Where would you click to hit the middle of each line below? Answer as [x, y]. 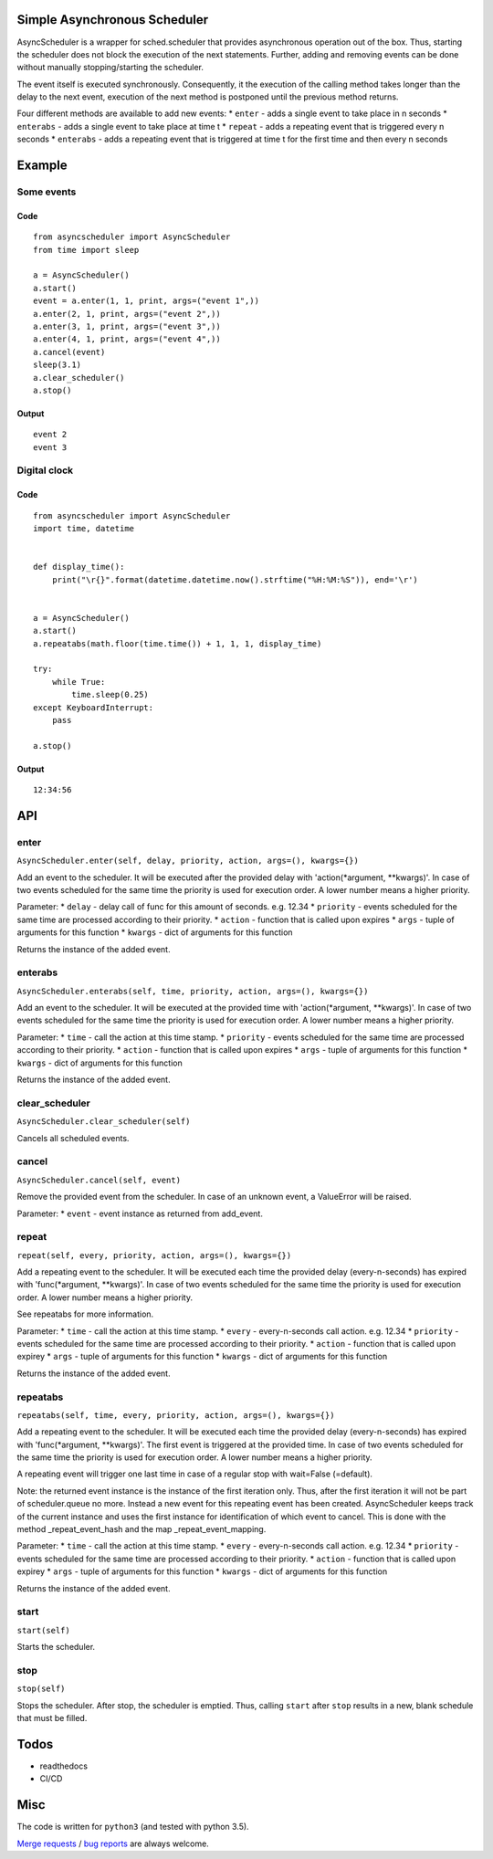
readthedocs [64, 1766]
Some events [47, 192]
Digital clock [45, 470]
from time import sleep [86, 250]
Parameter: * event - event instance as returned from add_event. [140, 1213]
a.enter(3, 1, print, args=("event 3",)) [127, 326]
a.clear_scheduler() [79, 378]
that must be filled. [52, 1718]
